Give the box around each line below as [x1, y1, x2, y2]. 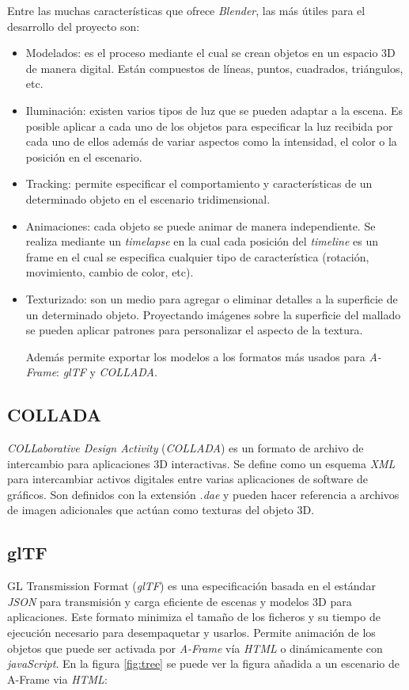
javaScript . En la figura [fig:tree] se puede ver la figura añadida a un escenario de [7, 655, 400, 672]
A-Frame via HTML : [7, 670, 108, 687]
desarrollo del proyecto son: [7, 17, 140, 34]
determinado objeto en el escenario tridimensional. [25, 190, 271, 207]
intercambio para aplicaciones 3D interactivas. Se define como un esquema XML [7, 455, 396, 471]
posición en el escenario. [25, 148, 142, 165]
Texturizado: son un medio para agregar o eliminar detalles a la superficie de [25, 290, 398, 307]
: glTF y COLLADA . [56, 364, 157, 380]
